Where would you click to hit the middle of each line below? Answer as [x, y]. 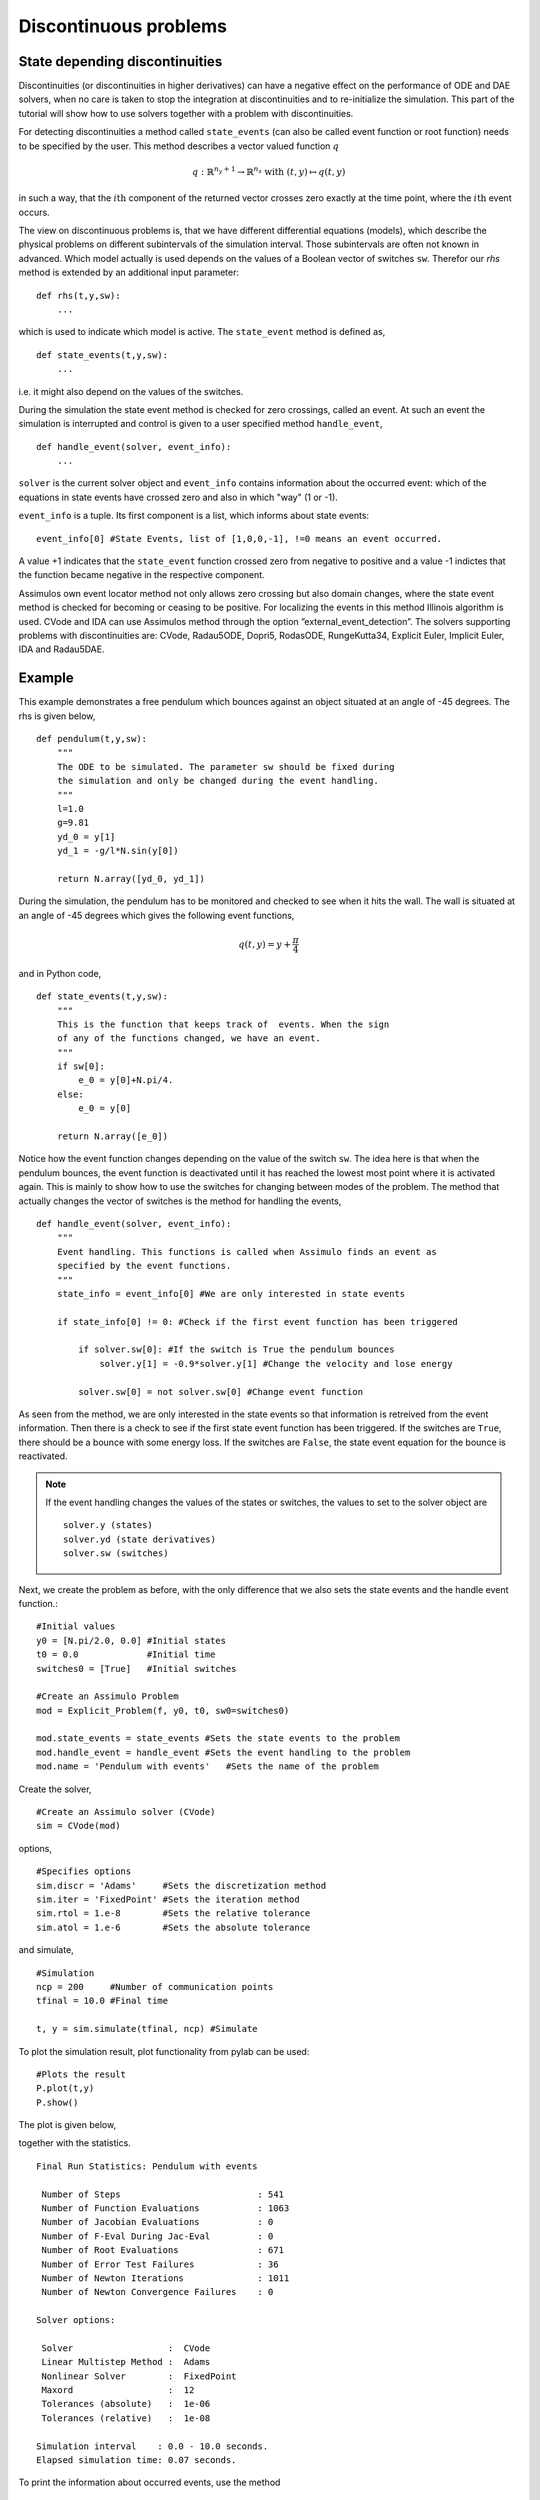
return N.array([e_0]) [112, 1136]
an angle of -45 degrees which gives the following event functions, [156, 915]
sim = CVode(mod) [78, 1826]
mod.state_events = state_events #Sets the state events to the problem [218, 1738]
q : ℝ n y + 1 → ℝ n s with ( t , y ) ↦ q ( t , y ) [268, 171]
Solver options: [76, 2320]
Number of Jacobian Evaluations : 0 [157, 2222]
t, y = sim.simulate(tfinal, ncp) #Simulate [147, 2029]
